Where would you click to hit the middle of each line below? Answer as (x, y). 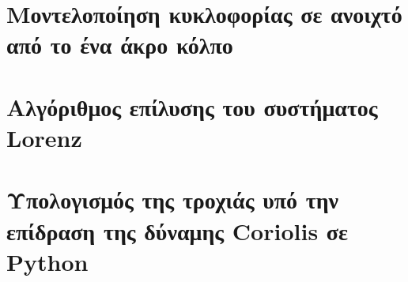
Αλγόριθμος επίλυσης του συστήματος (192, 106)
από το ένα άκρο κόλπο (120, 45)
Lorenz (44, 137)
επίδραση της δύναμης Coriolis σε (178, 230)
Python (47, 261)
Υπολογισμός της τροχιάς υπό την (173, 199)
